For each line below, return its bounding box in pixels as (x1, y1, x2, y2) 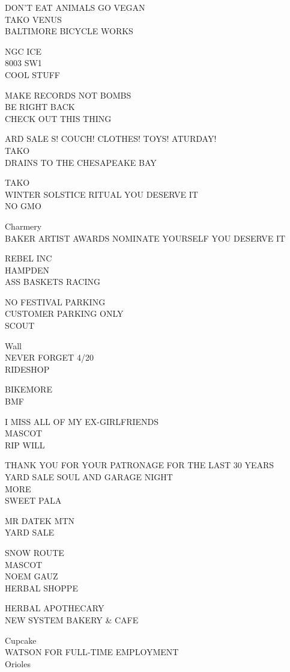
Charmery (5, 219, 42, 232)
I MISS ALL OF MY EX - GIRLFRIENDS (5, 415, 159, 427)
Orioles (5, 657, 31, 670)
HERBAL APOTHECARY (5, 602, 104, 614)
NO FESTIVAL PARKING (5, 295, 106, 308)
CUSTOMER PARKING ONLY (5, 307, 124, 320)
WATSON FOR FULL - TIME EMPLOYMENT (5, 646, 179, 658)
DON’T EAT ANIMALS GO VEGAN (5, 1, 145, 13)
